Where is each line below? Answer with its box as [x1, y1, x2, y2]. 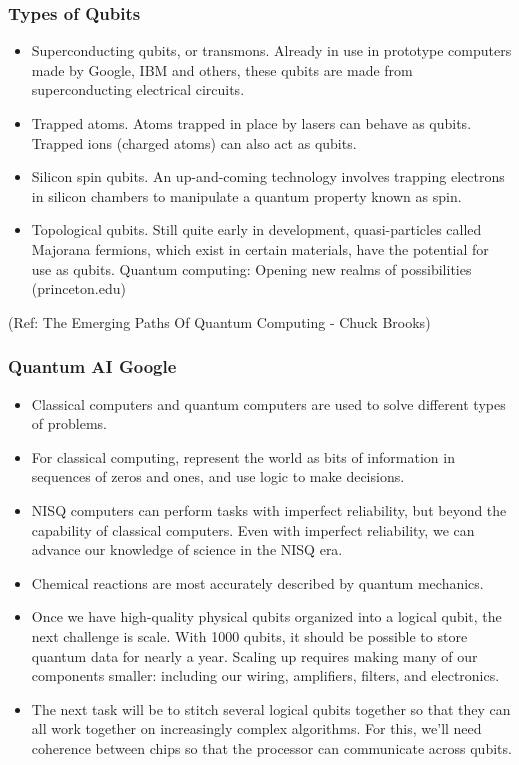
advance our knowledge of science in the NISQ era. [31, 539, 343, 560]
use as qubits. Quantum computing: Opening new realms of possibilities [31, 258, 472, 279]
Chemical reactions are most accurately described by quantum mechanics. [31, 572, 484, 593]
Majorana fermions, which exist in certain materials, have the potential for [31, 238, 489, 259]
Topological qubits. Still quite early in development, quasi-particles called [31, 219, 482, 240]
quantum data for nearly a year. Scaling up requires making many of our [31, 645, 478, 666]
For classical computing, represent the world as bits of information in [31, 446, 455, 467]
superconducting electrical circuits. [31, 79, 245, 100]
